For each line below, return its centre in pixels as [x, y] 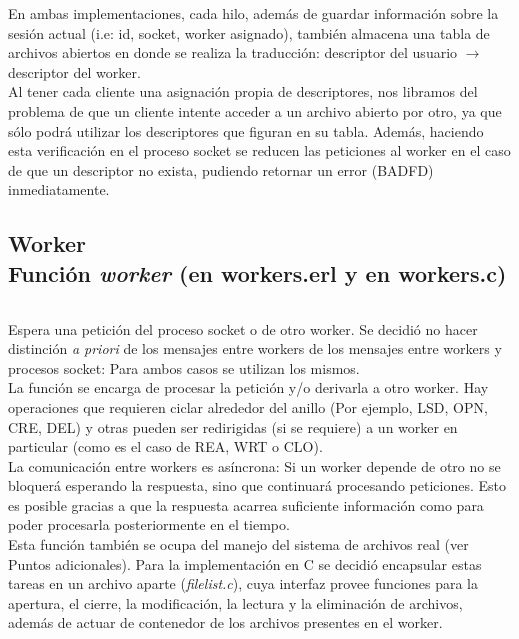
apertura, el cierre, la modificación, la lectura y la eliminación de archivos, [235, 602]
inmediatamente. [59, 189]
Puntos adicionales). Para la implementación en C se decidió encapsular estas [245, 563]
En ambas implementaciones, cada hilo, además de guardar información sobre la [253, 13]
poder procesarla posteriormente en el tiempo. [149, 524]
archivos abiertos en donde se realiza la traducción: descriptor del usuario [233, 52]
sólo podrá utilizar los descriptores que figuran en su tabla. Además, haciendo [246, 130]
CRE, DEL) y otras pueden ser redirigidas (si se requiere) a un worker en [233, 426]
